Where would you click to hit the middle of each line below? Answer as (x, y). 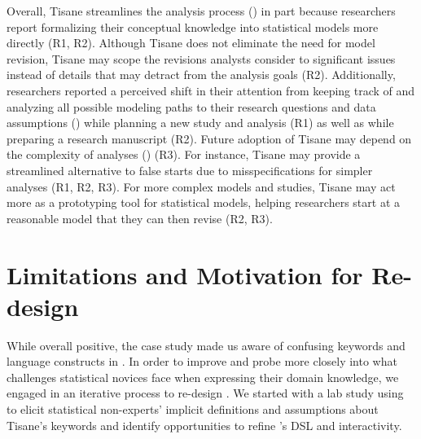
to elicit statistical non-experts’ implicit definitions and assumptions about (193, 409)
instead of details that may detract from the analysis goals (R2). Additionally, (201, 75)
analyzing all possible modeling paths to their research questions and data (191, 106)
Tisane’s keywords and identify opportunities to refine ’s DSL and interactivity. (204, 425)
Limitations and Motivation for (185, 274)
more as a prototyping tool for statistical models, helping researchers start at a (204, 202)
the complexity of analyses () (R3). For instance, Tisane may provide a (184, 154)
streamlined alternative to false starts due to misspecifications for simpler (190, 170)
